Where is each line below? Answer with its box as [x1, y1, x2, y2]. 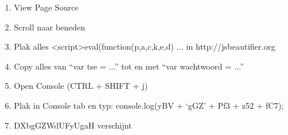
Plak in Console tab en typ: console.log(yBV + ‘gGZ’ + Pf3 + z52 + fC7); [14, 99, 284, 111]
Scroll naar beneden [14, 20, 85, 33]
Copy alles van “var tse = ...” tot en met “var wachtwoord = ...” [14, 60, 244, 72]
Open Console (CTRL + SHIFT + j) [14, 79, 148, 92]
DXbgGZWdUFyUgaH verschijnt [14, 119, 132, 131]
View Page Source [14, 1, 79, 13]
